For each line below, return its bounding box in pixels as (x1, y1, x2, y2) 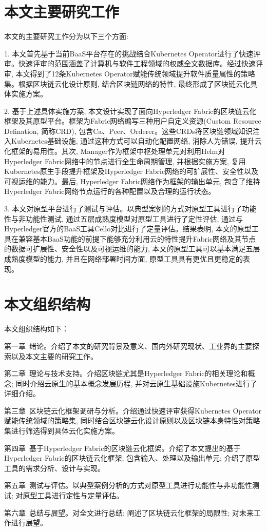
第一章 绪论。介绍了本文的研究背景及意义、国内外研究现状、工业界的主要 (4, 340, 252, 351)
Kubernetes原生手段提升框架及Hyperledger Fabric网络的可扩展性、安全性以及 (4, 166, 259, 176)
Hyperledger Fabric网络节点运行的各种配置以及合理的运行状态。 (4, 186, 216, 196)
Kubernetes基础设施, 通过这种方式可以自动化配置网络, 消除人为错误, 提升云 (11, 135, 262, 146)
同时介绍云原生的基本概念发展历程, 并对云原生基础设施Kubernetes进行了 (15, 378, 257, 388)
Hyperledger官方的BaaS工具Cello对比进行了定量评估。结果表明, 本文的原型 (4, 223, 252, 234)
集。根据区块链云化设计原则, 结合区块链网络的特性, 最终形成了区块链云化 (4, 78, 251, 89)
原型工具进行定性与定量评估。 (23, 490, 124, 501)
